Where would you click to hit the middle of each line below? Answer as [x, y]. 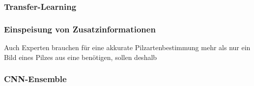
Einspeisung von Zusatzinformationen [80, 29]
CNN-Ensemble [35, 79]
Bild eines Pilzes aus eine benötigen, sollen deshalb [81, 57]
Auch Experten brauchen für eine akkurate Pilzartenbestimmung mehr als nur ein [127, 47]
